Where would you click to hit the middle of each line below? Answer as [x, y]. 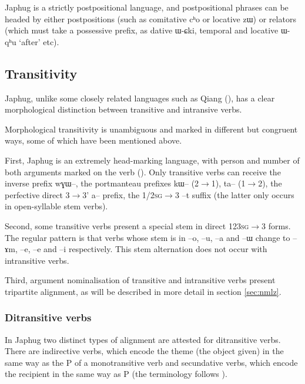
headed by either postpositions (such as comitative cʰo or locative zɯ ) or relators [150, 18]
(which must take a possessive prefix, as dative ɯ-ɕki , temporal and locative [142, 30]
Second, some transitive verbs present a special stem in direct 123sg [127, 225]
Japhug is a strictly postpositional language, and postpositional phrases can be [147, 7]
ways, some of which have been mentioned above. [93, 140]
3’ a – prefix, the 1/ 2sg [123, 194]
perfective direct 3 [37, 194]
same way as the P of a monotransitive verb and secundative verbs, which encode [151, 362]
